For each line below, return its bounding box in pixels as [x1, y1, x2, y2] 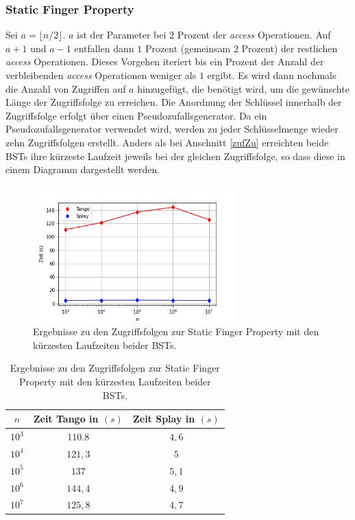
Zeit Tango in [33, 411, 99, 426]
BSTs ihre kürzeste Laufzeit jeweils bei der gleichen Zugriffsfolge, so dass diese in [5, 148, 345, 163]
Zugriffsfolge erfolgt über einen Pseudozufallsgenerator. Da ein [5, 108, 267, 122]
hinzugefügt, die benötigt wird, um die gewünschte [137, 81, 350, 95]
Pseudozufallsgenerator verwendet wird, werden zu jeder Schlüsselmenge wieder [5, 122, 339, 136]
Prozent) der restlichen [241, 41, 338, 55]
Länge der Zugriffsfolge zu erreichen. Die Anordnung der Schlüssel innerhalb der [5, 95, 342, 109]
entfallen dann [74, 41, 134, 55]
